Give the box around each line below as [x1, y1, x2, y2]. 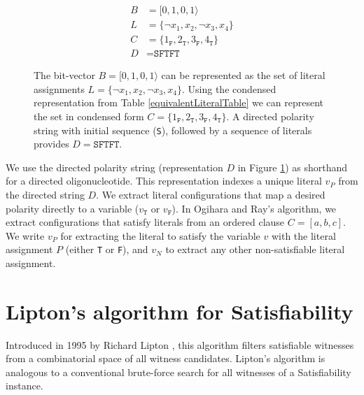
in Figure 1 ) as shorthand [237, 159, 348, 174]
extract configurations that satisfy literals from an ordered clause [6, 215, 285, 229]
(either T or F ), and [65, 242, 148, 257]
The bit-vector [34, 68, 95, 82]
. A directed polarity [226, 108, 314, 123]
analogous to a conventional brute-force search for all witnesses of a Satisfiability [6, 364, 351, 379]
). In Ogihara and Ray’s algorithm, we [171, 201, 337, 215]
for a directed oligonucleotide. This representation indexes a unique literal [6, 173, 322, 188]
